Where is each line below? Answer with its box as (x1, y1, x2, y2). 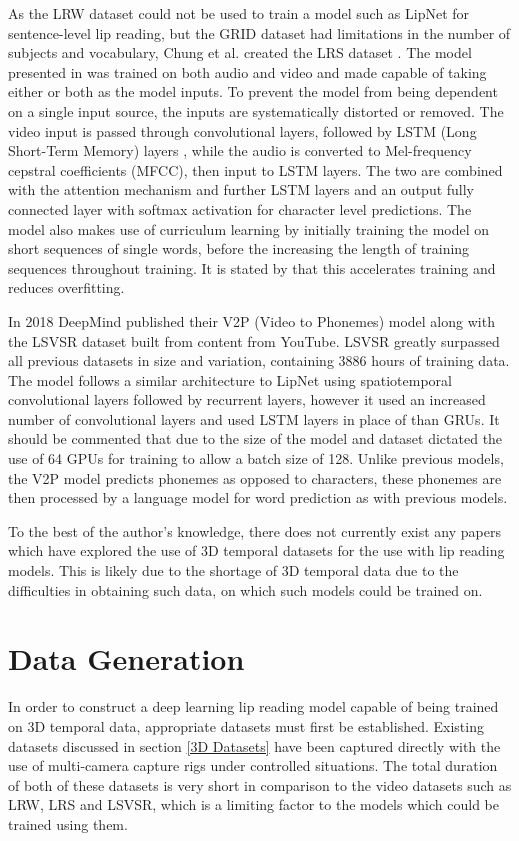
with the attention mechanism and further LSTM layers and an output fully (8, 179, 475, 200)
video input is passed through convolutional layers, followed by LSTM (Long (8, 120, 477, 141)
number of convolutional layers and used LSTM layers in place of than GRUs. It (8, 408, 500, 429)
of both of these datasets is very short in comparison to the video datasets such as (8, 774, 512, 795)
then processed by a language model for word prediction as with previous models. (8, 487, 508, 508)
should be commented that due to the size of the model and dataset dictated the (8, 428, 503, 449)
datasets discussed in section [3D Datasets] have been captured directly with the (8, 735, 501, 756)
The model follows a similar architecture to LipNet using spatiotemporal (8, 369, 452, 390)
